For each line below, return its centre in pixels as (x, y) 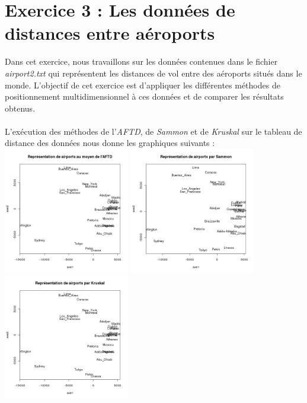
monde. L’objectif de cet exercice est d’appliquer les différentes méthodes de (143, 85)
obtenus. (20, 108)
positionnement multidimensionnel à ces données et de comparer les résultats (144, 96)
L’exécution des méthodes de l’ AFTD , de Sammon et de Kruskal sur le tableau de (153, 131)
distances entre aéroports (110, 33)
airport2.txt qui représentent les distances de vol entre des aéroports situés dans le (153, 73)
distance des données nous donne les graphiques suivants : (110, 143)
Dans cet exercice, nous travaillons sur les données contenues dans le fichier (141, 61)
